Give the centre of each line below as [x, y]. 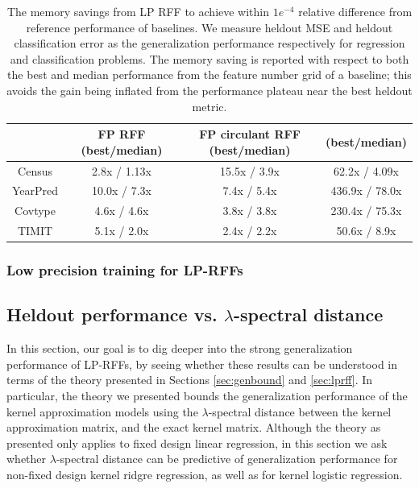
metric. [209, 106]
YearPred [35, 190]
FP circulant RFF [250, 134]
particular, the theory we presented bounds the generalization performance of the [207, 396]
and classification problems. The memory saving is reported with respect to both [209, 58]
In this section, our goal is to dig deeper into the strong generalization [180, 348]
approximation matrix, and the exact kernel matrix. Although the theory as [194, 427]
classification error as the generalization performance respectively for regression [209, 43]
